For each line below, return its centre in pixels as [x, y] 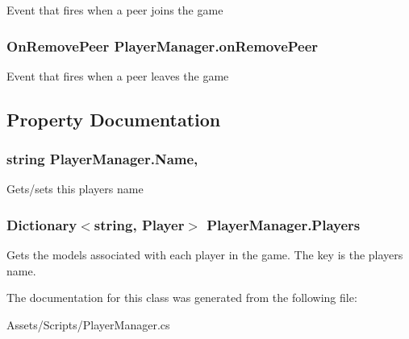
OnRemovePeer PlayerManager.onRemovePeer [163, 45]
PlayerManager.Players [284, 224]
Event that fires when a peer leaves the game [118, 75]
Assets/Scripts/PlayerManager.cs [88, 325]
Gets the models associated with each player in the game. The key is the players [205, 255]
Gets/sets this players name [75, 189]
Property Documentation [114, 119]
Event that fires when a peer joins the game [115, 10]
